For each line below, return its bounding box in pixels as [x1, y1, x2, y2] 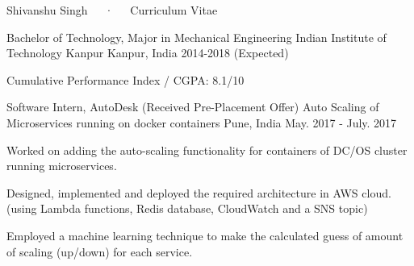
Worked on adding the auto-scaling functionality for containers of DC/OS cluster [6, 141, 408, 158]
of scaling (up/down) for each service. [6, 243, 193, 260]
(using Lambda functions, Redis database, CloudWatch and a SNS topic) [6, 200, 368, 217]
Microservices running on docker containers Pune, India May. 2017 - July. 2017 [6, 114, 397, 131]
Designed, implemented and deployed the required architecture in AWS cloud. [6, 184, 391, 201]
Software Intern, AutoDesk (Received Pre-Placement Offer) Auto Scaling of [6, 98, 379, 115]
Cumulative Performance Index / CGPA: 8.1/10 [6, 71, 245, 88]
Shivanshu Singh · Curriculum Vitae [6, 2, 218, 18]
